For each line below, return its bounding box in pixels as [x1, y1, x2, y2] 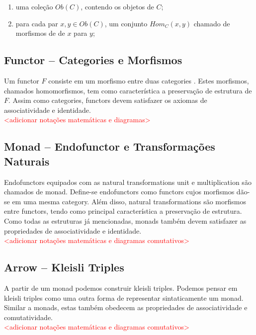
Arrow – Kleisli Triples [4, 259, 124, 275]
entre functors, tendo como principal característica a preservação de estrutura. [4, 206, 242, 216]
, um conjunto [104, 18, 148, 28]
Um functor [4, 75, 39, 85]
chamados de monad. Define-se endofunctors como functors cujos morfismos [4, 186, 235, 197]
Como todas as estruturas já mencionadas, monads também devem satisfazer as [4, 215, 247, 226]
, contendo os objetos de [81, 1, 154, 11]
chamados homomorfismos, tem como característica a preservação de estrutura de [4, 85, 252, 95]
